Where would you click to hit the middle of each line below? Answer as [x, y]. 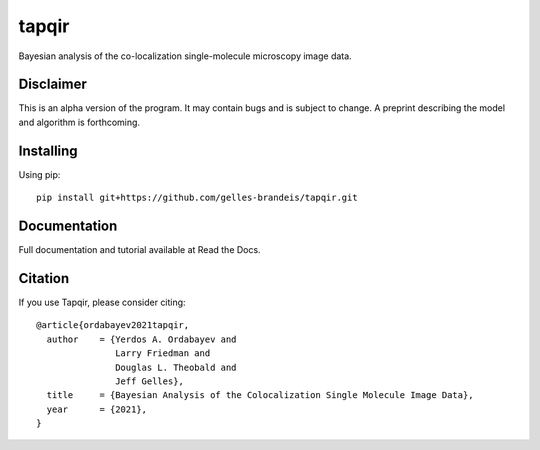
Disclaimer [52, 84]
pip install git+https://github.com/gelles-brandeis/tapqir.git [197, 198]
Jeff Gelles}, [150, 381]
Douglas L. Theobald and [176, 367]
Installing [48, 150]
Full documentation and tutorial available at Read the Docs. [139, 250]
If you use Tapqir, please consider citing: [102, 302]
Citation [44, 278]
